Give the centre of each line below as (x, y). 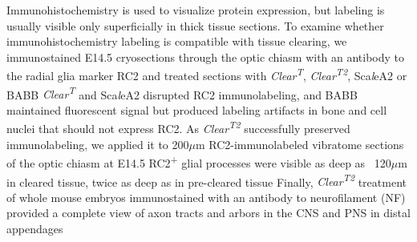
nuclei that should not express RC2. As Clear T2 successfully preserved (178, 127)
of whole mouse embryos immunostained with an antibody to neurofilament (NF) (206, 197)
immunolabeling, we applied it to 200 (98, 144)
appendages (35, 228)
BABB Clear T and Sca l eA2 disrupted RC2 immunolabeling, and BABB (182, 93)
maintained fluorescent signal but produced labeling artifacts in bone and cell (197, 109)
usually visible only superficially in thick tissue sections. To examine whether (195, 25)
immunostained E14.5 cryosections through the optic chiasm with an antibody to (206, 56)
